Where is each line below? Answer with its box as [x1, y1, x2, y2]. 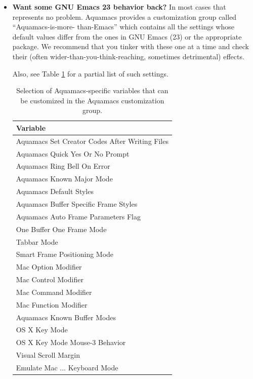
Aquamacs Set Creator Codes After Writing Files [16, 135, 168, 146]
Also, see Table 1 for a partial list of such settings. [12, 68, 168, 79]
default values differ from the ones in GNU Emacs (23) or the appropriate [12, 31, 242, 42]
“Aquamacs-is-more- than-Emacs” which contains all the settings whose [12, 21, 234, 32]
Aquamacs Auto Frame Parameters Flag [16, 211, 141, 221]
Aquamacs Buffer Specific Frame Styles [16, 199, 138, 209]
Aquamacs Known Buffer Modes [16, 312, 116, 322]
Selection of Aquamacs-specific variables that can [16, 85, 168, 96]
